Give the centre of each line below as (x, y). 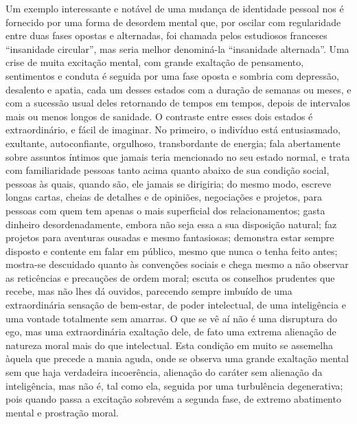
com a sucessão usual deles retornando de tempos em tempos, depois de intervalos (178, 103)
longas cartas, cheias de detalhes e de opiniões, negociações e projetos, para (164, 197)
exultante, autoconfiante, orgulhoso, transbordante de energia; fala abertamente (173, 143)
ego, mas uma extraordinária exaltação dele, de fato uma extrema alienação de (171, 332)
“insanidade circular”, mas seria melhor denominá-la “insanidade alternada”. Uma (177, 48)
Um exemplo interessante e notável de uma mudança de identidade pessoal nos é (175, 8)
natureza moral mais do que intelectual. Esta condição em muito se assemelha (169, 345)
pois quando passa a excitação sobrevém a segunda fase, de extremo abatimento (173, 399)
